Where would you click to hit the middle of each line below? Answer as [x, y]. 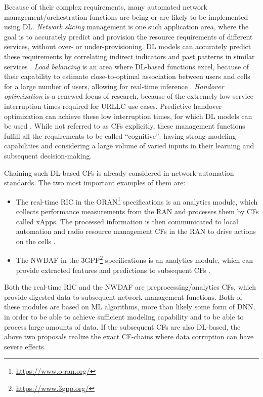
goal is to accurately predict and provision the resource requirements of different [128, 36]
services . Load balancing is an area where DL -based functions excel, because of [127, 66]
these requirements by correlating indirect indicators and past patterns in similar [129, 56]
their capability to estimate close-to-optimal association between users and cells [127, 76]
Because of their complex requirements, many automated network [106, 7]
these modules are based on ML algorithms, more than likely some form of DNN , [130, 307]
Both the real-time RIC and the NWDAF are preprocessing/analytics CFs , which [130, 287]
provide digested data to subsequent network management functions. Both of [123, 296]
